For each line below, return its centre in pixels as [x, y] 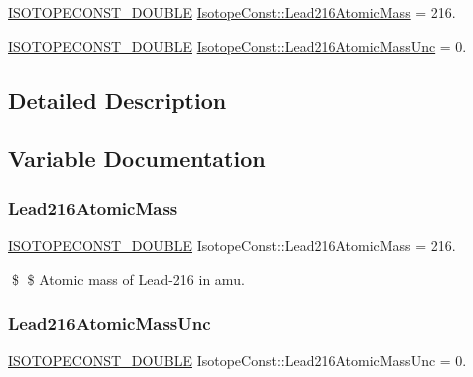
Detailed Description [117, 99]
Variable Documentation [137, 158]
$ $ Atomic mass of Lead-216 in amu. [128, 278]
